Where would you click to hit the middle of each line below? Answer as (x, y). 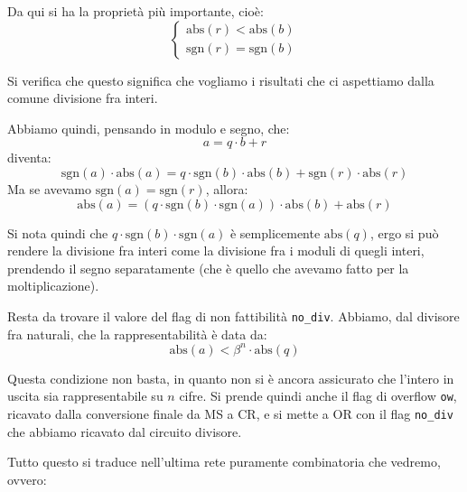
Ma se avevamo (49, 188)
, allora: (227, 188)
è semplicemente (275, 232)
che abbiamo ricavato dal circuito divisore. (125, 431)
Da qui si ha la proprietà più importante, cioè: (135, 11)
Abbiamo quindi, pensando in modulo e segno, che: (149, 128)
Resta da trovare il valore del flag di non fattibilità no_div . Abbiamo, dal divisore (233, 316)
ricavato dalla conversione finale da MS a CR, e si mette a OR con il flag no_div (230, 413)
